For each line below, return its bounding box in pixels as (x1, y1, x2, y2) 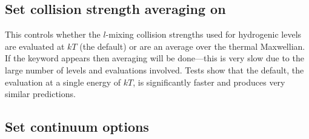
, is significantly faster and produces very (133, 75, 285, 88)
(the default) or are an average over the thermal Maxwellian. (79, 39, 305, 52)
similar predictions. (5, 87, 76, 100)
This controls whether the (5, 28, 101, 41)
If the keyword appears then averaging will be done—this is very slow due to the (5, 52, 304, 64)
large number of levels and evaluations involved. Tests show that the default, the (5, 63, 304, 76)
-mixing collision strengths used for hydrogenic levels (105, 28, 302, 41)
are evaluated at (5, 39, 65, 52)
